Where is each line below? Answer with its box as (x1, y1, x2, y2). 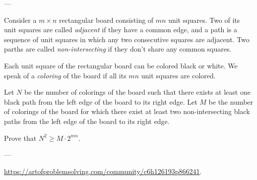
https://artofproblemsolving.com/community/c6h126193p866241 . (4, 166, 202, 176)
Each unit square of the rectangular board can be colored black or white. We (4, 60, 238, 70)
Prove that (4, 132, 37, 143)
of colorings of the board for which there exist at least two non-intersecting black (4, 106, 250, 117)
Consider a (4, 14, 37, 25)
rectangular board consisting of (59, 14, 154, 25)
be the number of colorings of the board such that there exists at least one (24, 87, 251, 97)
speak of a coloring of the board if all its (4, 70, 127, 80)
